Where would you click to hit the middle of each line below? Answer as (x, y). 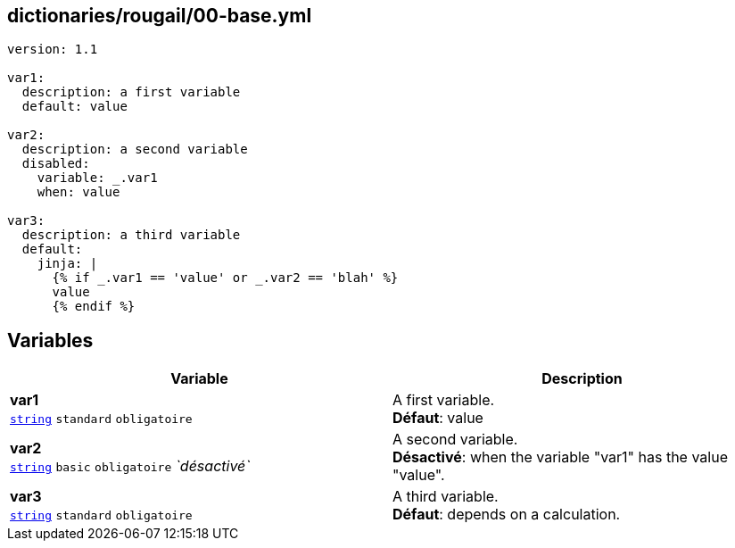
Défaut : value (438, 418)
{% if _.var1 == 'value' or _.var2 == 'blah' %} (225, 278)
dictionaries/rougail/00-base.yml (160, 16)
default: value (74, 107)
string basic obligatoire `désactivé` (130, 466)
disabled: (56, 164)
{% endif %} (94, 307)
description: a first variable (131, 92)
